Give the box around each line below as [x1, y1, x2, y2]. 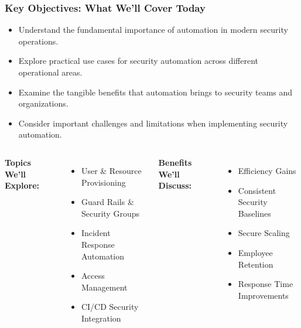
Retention [238, 258, 273, 270]
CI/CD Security [81, 300, 139, 313]
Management [81, 281, 128, 293]
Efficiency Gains [238, 164, 296, 176]
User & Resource [81, 164, 142, 176]
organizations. [18, 97, 69, 110]
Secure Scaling [238, 227, 290, 239]
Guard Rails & [81, 196, 134, 208]
